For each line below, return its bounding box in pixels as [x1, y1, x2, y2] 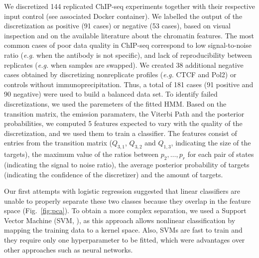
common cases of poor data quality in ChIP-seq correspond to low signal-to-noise [4, 40, 252, 50]
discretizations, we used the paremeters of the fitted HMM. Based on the [4, 98, 227, 109]
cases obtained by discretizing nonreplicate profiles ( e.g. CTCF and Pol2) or [4, 69, 237, 80]
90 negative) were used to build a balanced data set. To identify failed [4, 89, 218, 99]
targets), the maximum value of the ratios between [4, 149, 159, 159]
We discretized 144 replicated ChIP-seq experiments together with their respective [4, 1, 255, 11]
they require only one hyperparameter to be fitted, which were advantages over [4, 235, 245, 245]
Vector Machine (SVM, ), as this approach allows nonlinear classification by [4, 215, 236, 225]
